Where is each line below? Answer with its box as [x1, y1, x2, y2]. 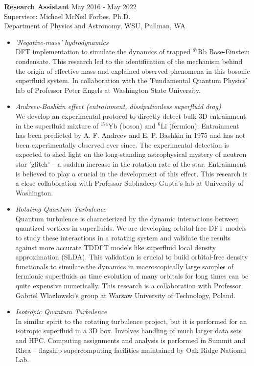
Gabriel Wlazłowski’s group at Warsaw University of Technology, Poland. [15, 290, 236, 300]
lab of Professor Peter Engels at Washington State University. [15, 85, 201, 95]
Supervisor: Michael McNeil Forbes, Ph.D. [4, 11, 131, 21]
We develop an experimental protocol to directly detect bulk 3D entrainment [15, 110, 246, 121]
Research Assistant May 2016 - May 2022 [4, 1, 137, 11]
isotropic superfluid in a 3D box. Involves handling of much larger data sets [15, 325, 242, 336]
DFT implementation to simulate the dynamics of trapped [15, 46, 190, 57]
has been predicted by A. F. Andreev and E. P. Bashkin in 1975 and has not [15, 130, 246, 140]
